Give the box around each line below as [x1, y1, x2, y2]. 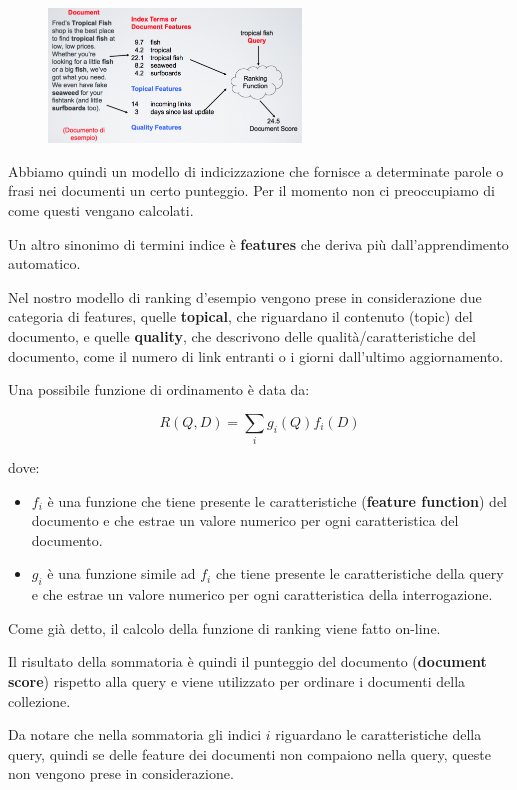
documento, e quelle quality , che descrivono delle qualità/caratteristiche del [8, 325, 476, 346]
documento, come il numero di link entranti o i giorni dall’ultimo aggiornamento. [8, 345, 504, 366]
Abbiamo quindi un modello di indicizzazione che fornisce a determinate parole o [8, 160, 504, 181]
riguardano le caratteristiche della [275, 724, 482, 745]
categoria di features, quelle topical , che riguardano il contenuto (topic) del [8, 306, 473, 327]
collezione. [8, 690, 71, 711]
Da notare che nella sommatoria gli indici [8, 724, 262, 745]
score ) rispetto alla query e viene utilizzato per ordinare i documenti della [8, 671, 466, 692]
